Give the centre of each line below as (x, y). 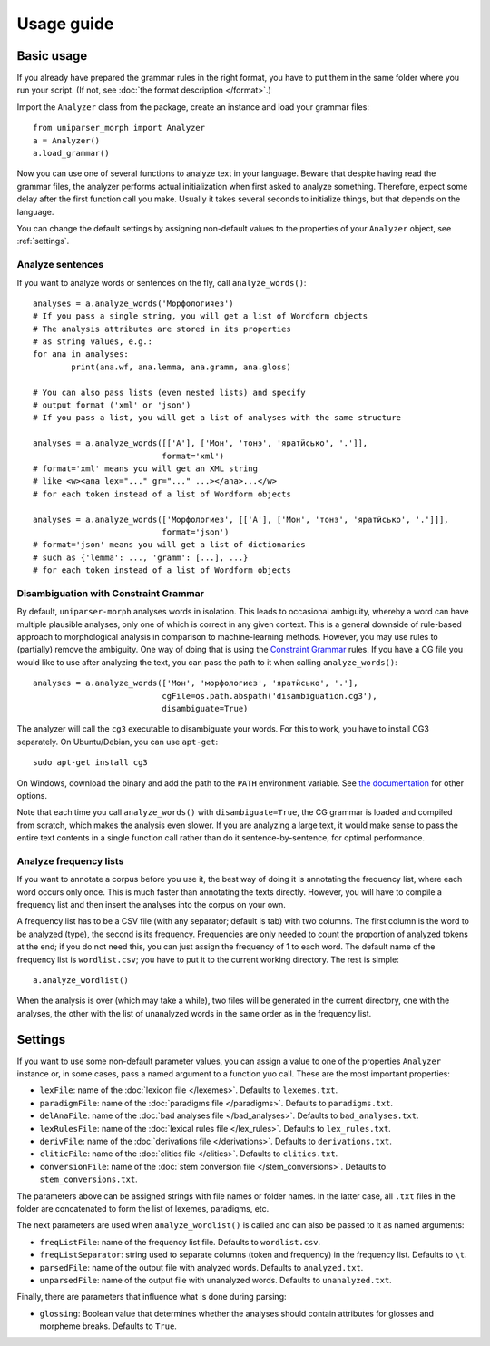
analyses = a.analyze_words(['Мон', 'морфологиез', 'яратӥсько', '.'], (196, 683)
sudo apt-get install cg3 (91, 763)
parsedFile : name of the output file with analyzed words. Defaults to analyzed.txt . (201, 1267)
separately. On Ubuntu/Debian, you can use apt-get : (117, 742)
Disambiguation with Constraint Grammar (110, 593)
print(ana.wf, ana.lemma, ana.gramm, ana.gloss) (181, 367)
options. (32, 795)
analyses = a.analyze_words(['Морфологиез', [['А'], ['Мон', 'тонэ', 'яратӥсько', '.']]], (241, 519)
